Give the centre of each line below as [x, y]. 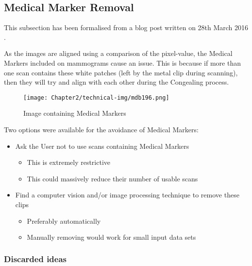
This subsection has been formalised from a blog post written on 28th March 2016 [126, 27]
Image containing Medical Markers [75, 113]
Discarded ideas [35, 258]
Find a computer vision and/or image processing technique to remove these [127, 195]
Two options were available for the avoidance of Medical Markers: [101, 130]
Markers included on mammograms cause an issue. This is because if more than [122, 62]
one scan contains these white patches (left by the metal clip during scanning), [121, 72]
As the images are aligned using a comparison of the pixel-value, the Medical [118, 53]
